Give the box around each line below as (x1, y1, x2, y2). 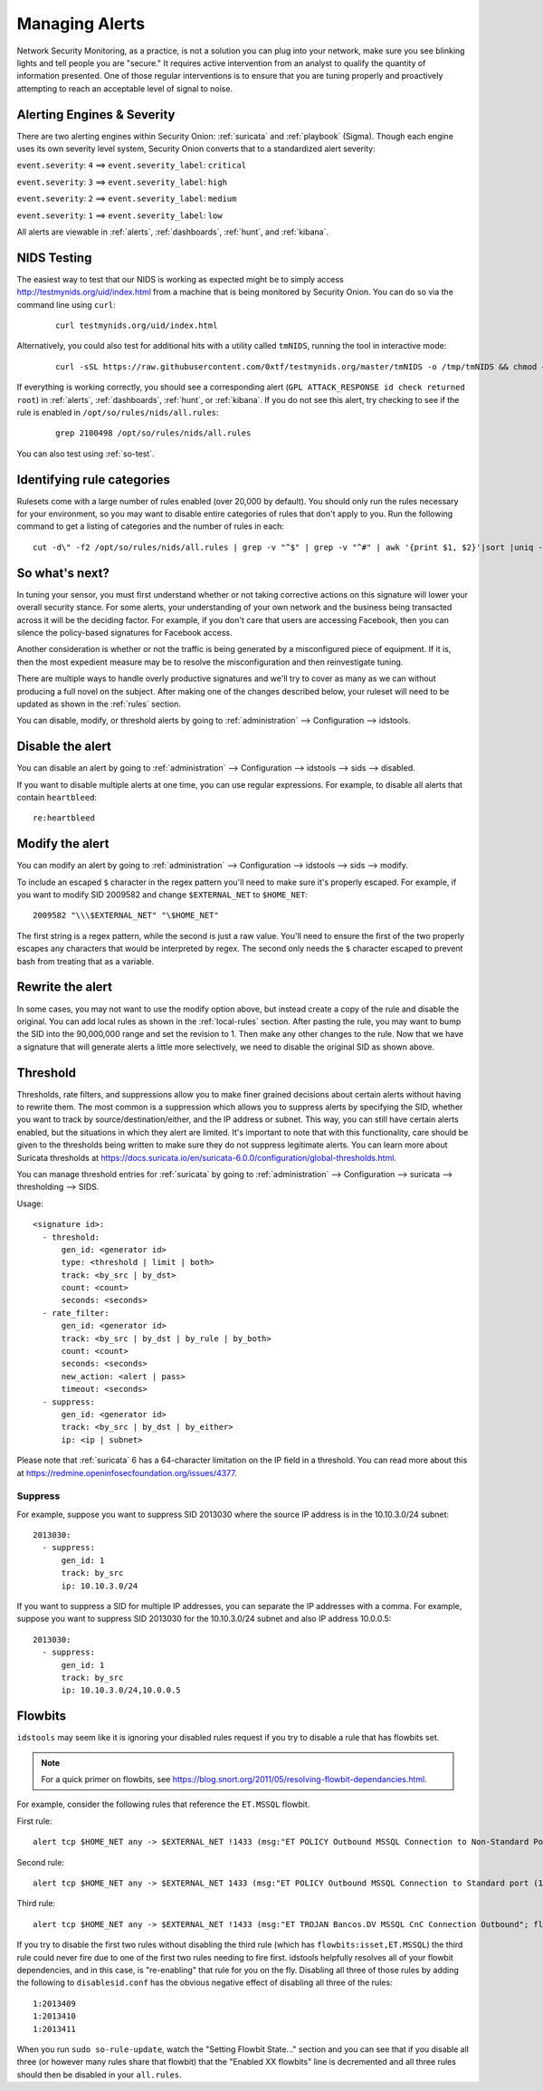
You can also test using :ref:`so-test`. (16, 448, 155, 459)
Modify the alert (16, 836, 110, 851)
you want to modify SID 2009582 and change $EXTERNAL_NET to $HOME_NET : (16, 889, 308, 900)
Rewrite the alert (16, 979, 113, 995)
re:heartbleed (33, 813, 95, 823)
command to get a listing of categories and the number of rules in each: (16, 521, 285, 532)
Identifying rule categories (16, 472, 171, 487)
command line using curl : (16, 299, 117, 310)
